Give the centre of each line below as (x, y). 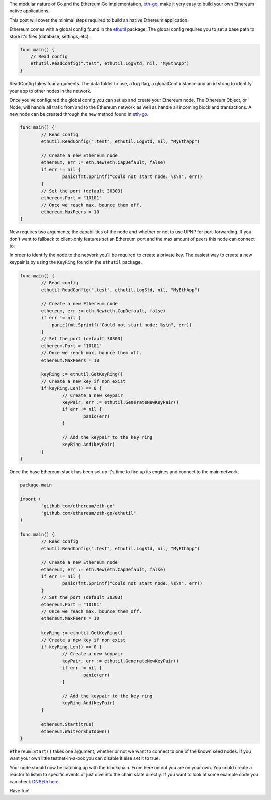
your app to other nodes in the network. (50, 91)
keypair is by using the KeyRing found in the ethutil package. (76, 262)
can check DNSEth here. (35, 781)
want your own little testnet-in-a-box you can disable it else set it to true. (85, 758)
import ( (31, 499)
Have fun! (19, 791)
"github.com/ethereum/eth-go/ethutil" (89, 513)
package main (36, 485)
